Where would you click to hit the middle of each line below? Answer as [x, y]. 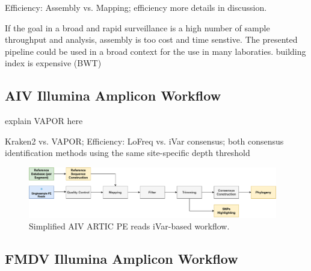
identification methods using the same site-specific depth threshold [128, 153]
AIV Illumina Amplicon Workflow [113, 95]
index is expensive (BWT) [53, 63]
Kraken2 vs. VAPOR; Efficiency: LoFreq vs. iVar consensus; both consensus [144, 141]
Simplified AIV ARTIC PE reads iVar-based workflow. [129, 226]
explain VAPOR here [44, 121]
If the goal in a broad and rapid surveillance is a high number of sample [137, 27]
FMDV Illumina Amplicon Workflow [122, 259]
